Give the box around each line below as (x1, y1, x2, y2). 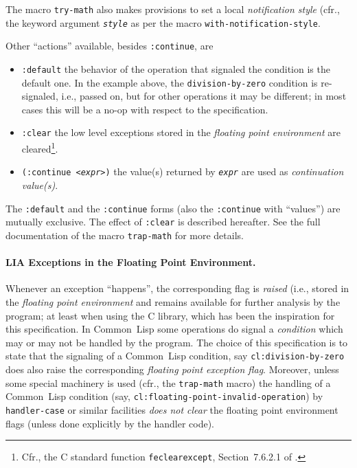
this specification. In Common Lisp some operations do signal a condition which (5, 322, 343, 336)
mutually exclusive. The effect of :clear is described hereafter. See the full (5, 214, 321, 229)
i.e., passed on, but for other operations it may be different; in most (61, 89, 347, 103)
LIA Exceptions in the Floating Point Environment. (5, 255, 256, 269)
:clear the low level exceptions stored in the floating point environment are (21, 125, 341, 140)
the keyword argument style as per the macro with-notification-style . (5, 15, 321, 30)
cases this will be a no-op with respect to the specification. (21, 102, 268, 116)
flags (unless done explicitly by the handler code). (5, 416, 215, 430)
